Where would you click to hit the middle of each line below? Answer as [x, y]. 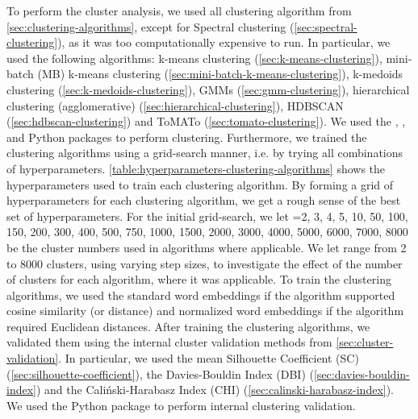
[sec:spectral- [326, 26]
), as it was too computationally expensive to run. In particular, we [224, 42]
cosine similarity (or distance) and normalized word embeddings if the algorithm [205, 311]
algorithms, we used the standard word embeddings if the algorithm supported [201, 295]
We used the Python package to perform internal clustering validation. [181, 405]
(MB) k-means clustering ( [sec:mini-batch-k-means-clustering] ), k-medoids [220, 74]
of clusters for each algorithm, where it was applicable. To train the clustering [199, 279]
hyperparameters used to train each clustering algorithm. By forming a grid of [200, 184]
